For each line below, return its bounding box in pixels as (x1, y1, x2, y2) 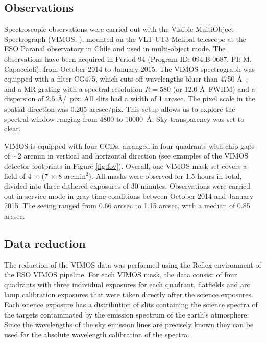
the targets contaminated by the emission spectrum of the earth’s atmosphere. (4, 309, 249, 320)
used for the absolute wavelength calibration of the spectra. (4, 329, 190, 339)
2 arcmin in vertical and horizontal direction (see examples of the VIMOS (17, 150, 249, 161)
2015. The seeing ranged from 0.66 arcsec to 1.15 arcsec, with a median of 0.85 (4, 200, 250, 211)
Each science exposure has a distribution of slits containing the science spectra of (4, 299, 258, 310)
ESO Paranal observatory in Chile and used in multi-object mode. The (4, 43, 226, 54)
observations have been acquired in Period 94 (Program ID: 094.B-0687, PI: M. (4, 53, 252, 64)
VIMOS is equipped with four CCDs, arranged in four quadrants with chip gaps (4, 140, 255, 151)
